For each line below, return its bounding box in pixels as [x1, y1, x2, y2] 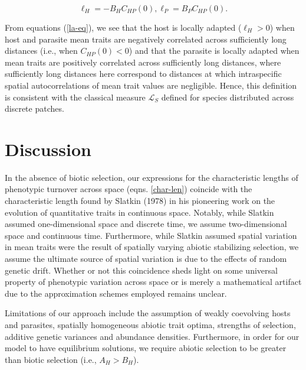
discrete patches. [5, 102, 64, 115]
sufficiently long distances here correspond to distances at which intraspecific [5, 67, 282, 80]
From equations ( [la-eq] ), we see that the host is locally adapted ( [5, 21, 242, 33]
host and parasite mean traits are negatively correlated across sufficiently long [5, 33, 287, 45]
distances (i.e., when [5, 44, 78, 57]
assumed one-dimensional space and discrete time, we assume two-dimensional [5, 218, 287, 230]
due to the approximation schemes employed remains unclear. [5, 287, 227, 299]
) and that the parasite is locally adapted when [129, 44, 300, 57]
